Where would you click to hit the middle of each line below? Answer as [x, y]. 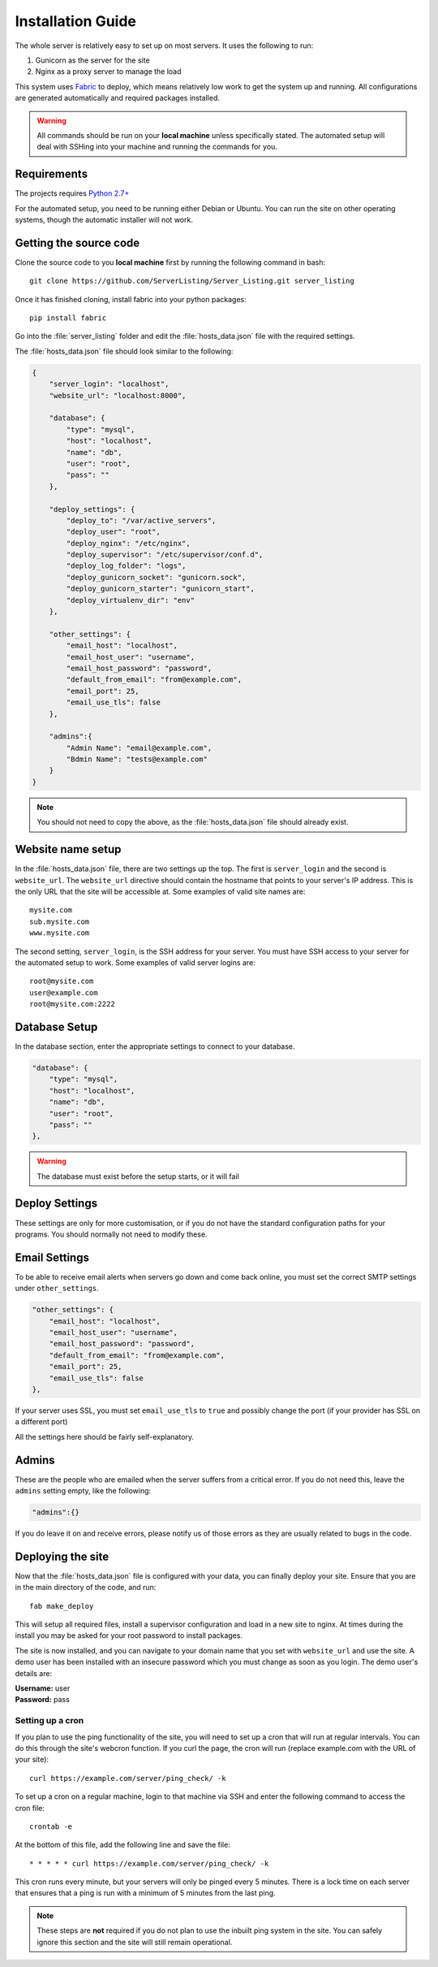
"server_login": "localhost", [109, 384]
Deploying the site [62, 1556]
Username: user [43, 1688]
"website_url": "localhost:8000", [118, 395]
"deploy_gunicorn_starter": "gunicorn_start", [160, 589]
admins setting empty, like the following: [83, 1491]
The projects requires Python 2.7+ [72, 193]
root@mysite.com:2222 [72, 1004]
